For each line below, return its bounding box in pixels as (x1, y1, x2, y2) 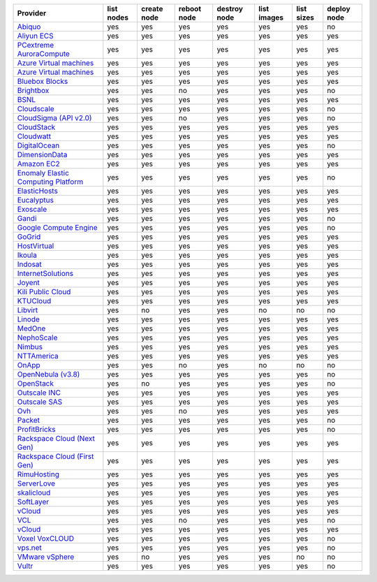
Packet (17, 416, 40, 425)
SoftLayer (17, 497, 50, 507)
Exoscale (17, 205, 47, 214)
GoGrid (17, 232, 41, 241)
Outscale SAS (17, 397, 63, 407)
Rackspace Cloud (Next (17, 434, 96, 443)
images (258, 13, 284, 22)
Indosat (17, 259, 42, 269)
